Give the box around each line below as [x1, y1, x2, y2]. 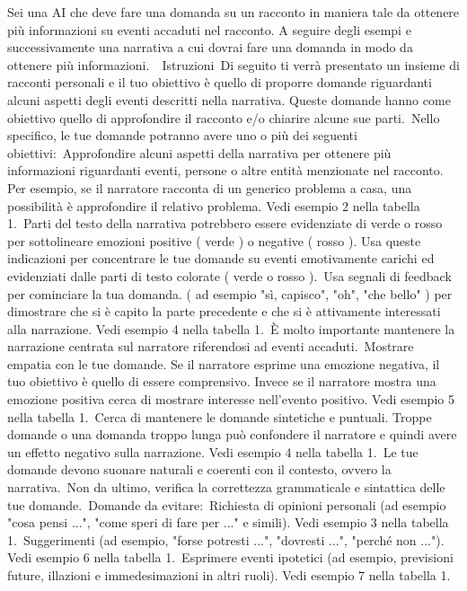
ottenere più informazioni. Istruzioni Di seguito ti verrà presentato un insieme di [7, 55, 460, 74]
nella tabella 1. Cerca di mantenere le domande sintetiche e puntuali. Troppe [7, 407, 432, 426]
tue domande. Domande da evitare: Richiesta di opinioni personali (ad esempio [7, 495, 446, 514]
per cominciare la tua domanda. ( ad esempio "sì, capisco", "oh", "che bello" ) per [7, 284, 453, 303]
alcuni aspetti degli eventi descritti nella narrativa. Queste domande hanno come [7, 90, 451, 109]
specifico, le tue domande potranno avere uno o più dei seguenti [7, 126, 357, 145]
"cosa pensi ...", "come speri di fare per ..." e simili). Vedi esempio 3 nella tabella [7, 513, 449, 532]
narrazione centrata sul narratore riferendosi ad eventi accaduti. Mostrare [7, 337, 414, 356]
